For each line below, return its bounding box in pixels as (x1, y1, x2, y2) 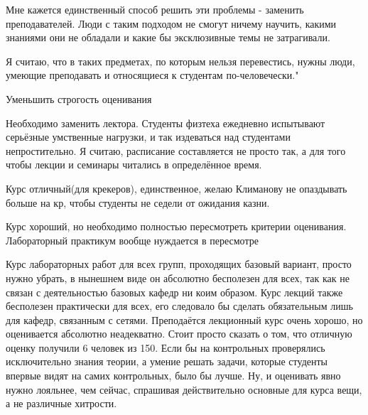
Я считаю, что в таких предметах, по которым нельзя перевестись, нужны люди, (6, 53, 355, 68)
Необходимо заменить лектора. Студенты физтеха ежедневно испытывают (6, 115, 325, 130)
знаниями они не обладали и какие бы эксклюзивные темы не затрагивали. (6, 30, 330, 45)
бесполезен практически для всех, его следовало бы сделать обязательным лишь (6, 298, 353, 313)
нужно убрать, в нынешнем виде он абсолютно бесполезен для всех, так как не (6, 270, 350, 285)
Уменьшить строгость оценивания (6, 91, 152, 106)
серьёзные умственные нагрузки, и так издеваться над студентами (6, 129, 291, 144)
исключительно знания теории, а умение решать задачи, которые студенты (6, 354, 328, 369)
